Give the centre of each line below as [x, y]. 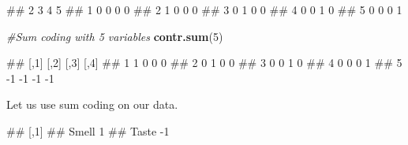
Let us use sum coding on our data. [92, 104]
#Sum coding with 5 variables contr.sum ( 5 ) [115, 36]
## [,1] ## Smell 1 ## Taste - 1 [88, 130]
